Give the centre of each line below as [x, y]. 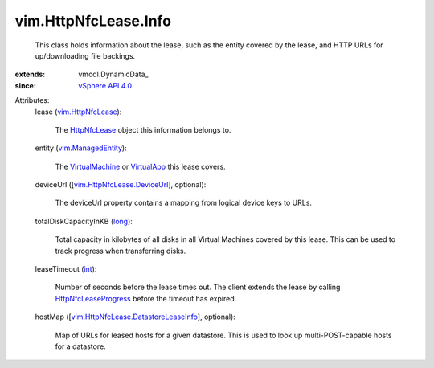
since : [25, 85]
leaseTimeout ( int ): [66, 269]
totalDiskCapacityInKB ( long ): [84, 221]
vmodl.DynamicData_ [113, 74]
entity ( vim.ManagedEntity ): [81, 148]
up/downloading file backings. [85, 55]
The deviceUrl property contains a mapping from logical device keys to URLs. [184, 203]
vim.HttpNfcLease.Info [93, 21]
